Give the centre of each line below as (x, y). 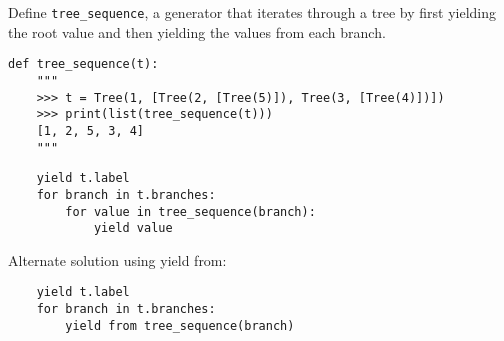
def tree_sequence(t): (83, 64)
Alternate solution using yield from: (117, 259)
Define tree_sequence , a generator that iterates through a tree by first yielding (252, 12)
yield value (133, 228)
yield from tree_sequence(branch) (180, 325)
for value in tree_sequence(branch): (190, 211)
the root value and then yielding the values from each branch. (197, 31)
